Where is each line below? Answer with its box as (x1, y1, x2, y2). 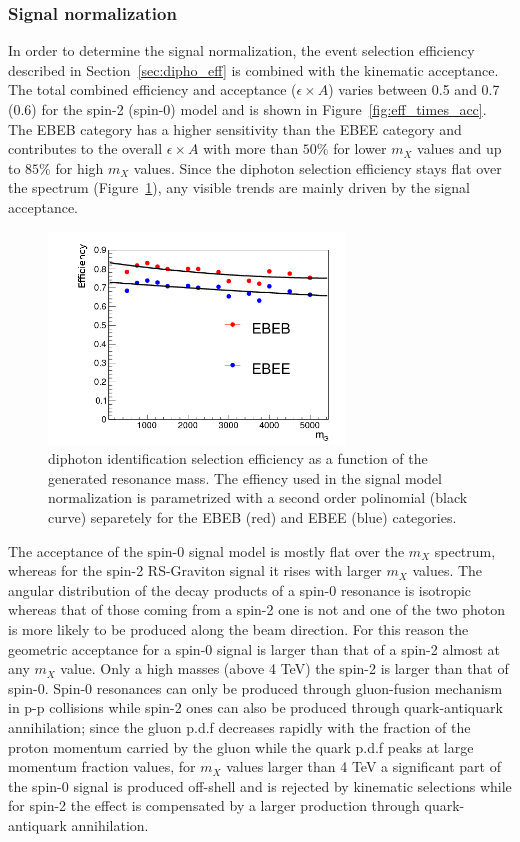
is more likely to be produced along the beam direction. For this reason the (8, 618, 469, 639)
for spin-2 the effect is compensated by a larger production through (8, 795, 420, 816)
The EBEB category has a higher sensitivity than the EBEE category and (8, 118, 462, 139)
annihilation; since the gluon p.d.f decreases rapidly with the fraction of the (8, 716, 471, 737)
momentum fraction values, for (8, 756, 196, 777)
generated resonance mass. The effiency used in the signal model (48, 467, 442, 488)
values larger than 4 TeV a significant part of (226, 756, 501, 777)
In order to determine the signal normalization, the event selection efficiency (8, 40, 475, 61)
